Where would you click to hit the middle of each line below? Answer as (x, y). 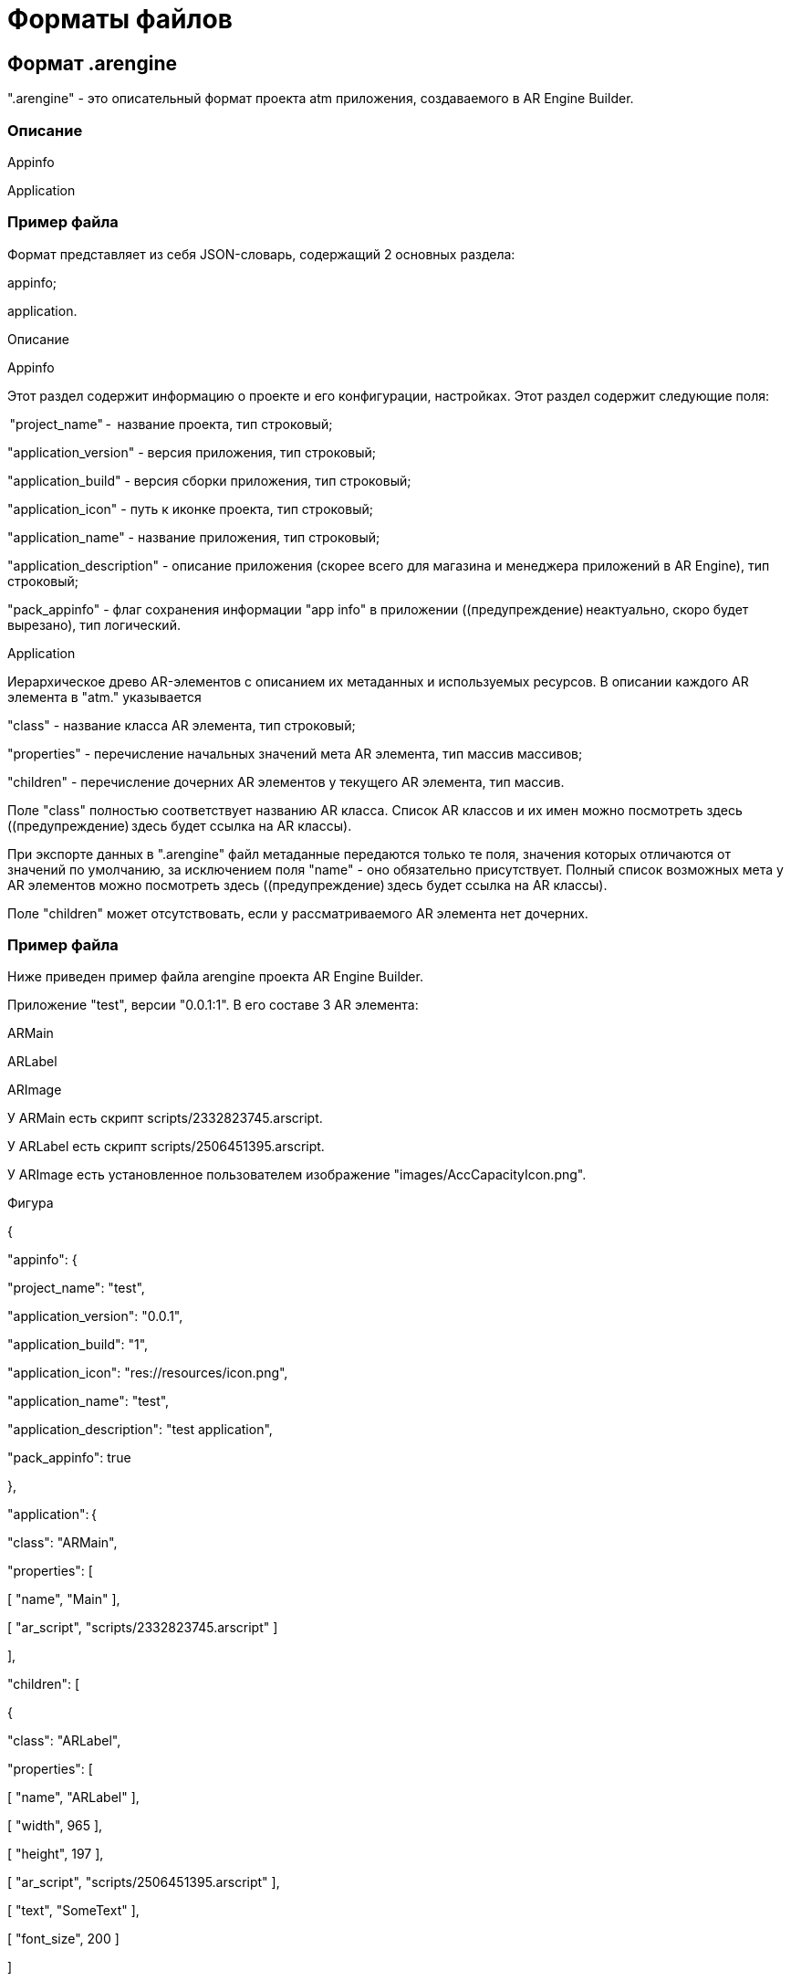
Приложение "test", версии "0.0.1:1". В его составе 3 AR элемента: (213, 1005)
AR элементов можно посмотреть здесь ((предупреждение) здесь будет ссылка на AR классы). (307, 885)
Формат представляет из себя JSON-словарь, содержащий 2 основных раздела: (261, 254)
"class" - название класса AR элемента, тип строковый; (182, 725)
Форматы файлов (120, 19)
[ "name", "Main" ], (64, 1599)
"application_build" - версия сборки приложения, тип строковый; (209, 480)
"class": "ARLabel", (64, 1741)
